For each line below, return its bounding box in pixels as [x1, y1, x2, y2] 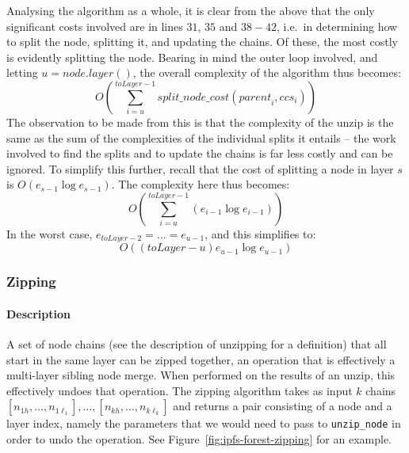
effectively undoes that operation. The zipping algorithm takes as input [6, 382, 353, 398]
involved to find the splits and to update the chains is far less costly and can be [6, 145, 393, 162]
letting [6, 64, 38, 81]
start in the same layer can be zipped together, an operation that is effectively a [6, 351, 396, 367]
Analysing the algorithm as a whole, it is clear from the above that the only [6, 2, 375, 18]
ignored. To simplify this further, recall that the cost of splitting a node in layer [6, 160, 394, 177]
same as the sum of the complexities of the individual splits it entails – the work [6, 129, 396, 146]
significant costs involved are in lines [6, 17, 183, 34]
